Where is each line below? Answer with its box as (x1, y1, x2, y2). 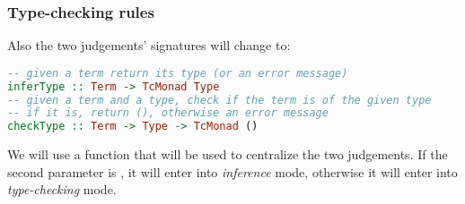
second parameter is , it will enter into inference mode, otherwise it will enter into (7, 162, 458, 181)
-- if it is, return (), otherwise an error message (7, 106, 329, 120)
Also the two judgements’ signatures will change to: (7, 36, 291, 55)
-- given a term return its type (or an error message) (7, 66, 348, 80)
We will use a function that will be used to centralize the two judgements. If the (7, 145, 448, 164)
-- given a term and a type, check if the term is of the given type (7, 93, 432, 106)
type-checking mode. (7, 180, 117, 199)
